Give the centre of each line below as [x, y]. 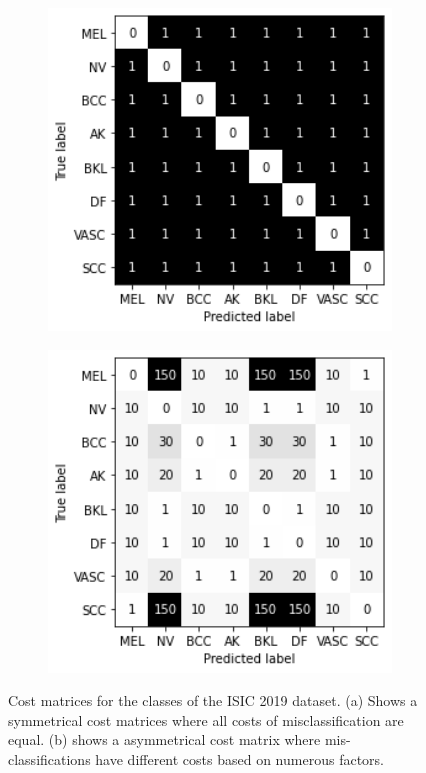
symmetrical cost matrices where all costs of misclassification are [206, 719]
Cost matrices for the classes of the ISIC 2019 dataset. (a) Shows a [213, 700]
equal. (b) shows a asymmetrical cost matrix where [164, 739]
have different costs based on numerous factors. [239, 759]
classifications [49, 759]
